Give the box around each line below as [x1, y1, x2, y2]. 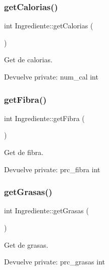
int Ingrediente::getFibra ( [4, 112, 85, 123]
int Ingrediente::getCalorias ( [4, 20, 93, 31]
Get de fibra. [4, 147, 43, 157]
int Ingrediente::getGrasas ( [4, 205, 89, 216]
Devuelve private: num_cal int [4, 71, 98, 82]
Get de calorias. [4, 54, 52, 65]
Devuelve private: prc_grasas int [4, 256, 105, 267]
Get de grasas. [4, 239, 48, 250]
